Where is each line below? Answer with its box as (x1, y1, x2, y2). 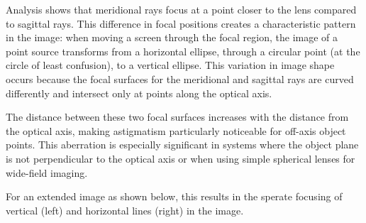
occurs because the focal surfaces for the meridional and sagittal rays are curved (6, 71, 354, 86)
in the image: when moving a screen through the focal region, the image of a (6, 30, 338, 45)
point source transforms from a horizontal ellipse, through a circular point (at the (6, 43, 360, 58)
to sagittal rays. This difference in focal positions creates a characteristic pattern (6, 16, 356, 31)
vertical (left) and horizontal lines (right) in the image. (6, 202, 244, 217)
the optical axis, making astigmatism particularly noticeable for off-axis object (6, 123, 346, 138)
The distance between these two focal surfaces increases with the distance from (6, 109, 349, 124)
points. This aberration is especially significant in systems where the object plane (6, 137, 359, 152)
